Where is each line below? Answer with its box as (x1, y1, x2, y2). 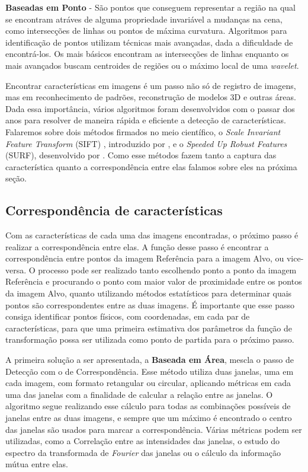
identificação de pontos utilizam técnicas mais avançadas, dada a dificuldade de (5, 36, 293, 48)
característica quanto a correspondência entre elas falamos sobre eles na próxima (5, 160, 297, 173)
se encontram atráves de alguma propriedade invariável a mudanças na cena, (5, 12, 283, 25)
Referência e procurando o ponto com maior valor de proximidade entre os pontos (5, 275, 302, 288)
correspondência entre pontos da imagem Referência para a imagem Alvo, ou (5, 252, 284, 264)
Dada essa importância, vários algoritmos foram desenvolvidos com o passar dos (5, 102, 295, 114)
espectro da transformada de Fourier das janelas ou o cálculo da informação (5, 446, 281, 458)
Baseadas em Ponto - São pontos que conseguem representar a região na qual (5, 1, 296, 13)
